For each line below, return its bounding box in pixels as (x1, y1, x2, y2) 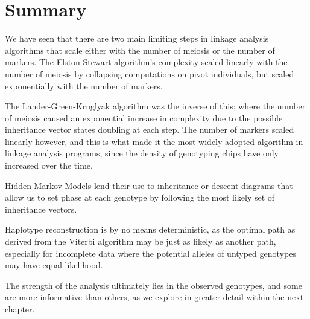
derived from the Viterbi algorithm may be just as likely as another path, (5, 235, 276, 248)
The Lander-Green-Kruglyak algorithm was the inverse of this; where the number (5, 100, 306, 112)
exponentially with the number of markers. (5, 79, 163, 92)
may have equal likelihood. (5, 259, 103, 271)
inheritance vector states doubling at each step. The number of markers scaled (5, 123, 294, 136)
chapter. (5, 303, 35, 315)
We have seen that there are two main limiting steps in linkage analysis (5, 32, 269, 45)
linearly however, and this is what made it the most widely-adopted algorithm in (5, 135, 303, 147)
